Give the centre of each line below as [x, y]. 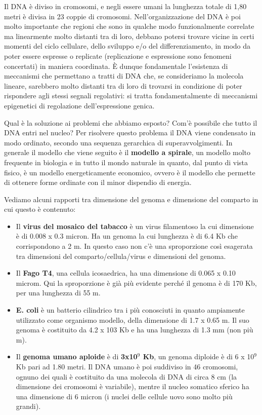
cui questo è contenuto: [40, 209]
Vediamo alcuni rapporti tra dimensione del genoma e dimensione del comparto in [131, 199]
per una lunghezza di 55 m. [58, 293]
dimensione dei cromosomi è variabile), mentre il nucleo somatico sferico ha [133, 386]
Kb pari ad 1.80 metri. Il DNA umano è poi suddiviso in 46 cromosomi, [127, 366]
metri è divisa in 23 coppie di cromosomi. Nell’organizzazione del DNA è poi [122, 16]
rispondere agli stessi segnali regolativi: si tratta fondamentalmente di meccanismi [131, 96]
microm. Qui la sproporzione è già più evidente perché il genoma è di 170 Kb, [136, 282]
